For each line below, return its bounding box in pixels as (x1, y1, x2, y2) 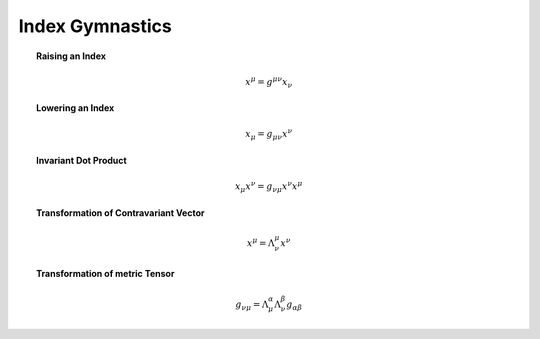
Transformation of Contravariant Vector (36, 206, 205, 219)
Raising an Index (36, 50, 107, 62)
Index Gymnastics (18, 15, 172, 37)
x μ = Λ (246, 236, 275, 249)
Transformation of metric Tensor (36, 268, 175, 280)
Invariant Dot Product (36, 155, 127, 167)
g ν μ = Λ (235, 298, 269, 312)
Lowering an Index (36, 102, 115, 114)
